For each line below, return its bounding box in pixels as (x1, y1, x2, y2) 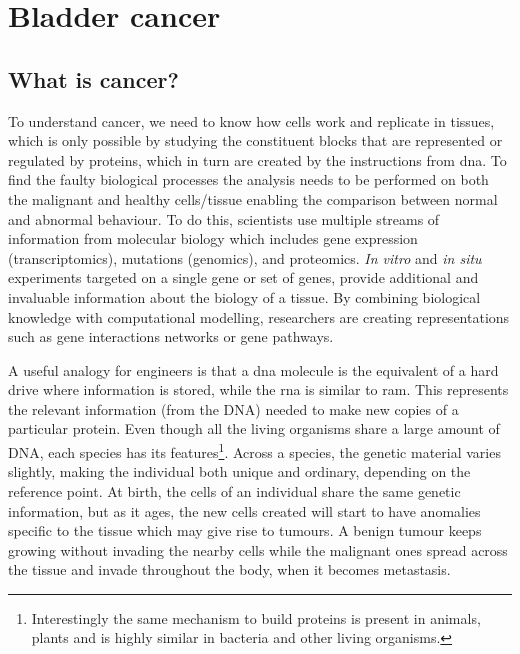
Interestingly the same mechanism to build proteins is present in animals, (31, 607, 481, 628)
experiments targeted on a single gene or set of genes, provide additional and (8, 267, 479, 288)
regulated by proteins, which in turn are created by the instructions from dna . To (8, 149, 507, 170)
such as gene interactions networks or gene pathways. (8, 326, 334, 347)
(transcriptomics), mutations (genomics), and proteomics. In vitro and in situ (8, 247, 482, 268)
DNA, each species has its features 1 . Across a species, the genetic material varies (8, 439, 501, 462)
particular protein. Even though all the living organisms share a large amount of (8, 418, 500, 439)
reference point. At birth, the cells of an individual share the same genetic (8, 480, 461, 501)
